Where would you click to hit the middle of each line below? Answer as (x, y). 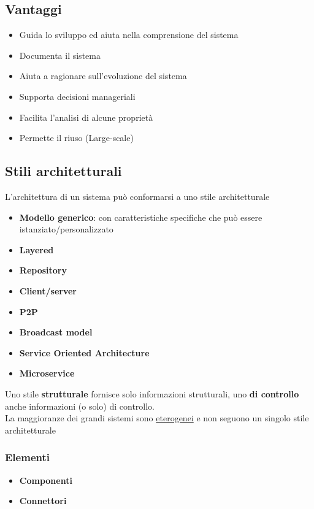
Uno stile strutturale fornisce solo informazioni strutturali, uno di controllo (152, 393)
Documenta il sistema (60, 55)
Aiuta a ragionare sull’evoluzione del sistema (103, 76)
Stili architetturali (63, 171)
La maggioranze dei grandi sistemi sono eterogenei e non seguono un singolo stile (157, 418)
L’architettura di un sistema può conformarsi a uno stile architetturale (137, 196)
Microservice (47, 373)
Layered (36, 249)
